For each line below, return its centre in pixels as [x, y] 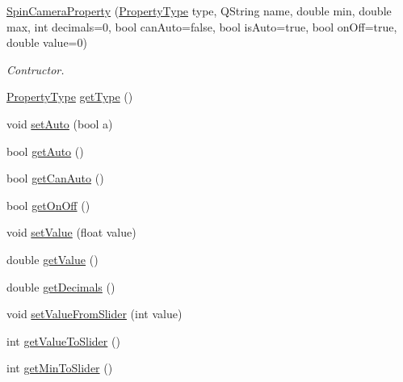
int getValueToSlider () [63, 340]
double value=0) [47, 42]
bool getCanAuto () [55, 178]
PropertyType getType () [70, 97]
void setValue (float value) [71, 232]
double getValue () [52, 259]
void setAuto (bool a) [60, 123]
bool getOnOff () [48, 205]
